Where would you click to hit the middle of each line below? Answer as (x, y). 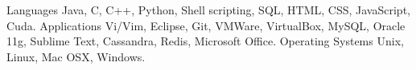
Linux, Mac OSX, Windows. (76, 56)
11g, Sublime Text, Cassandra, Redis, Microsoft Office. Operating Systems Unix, (205, 41)
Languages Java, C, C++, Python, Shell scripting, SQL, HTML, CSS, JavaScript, (208, 10)
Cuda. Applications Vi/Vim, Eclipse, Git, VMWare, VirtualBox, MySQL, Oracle (206, 25)
